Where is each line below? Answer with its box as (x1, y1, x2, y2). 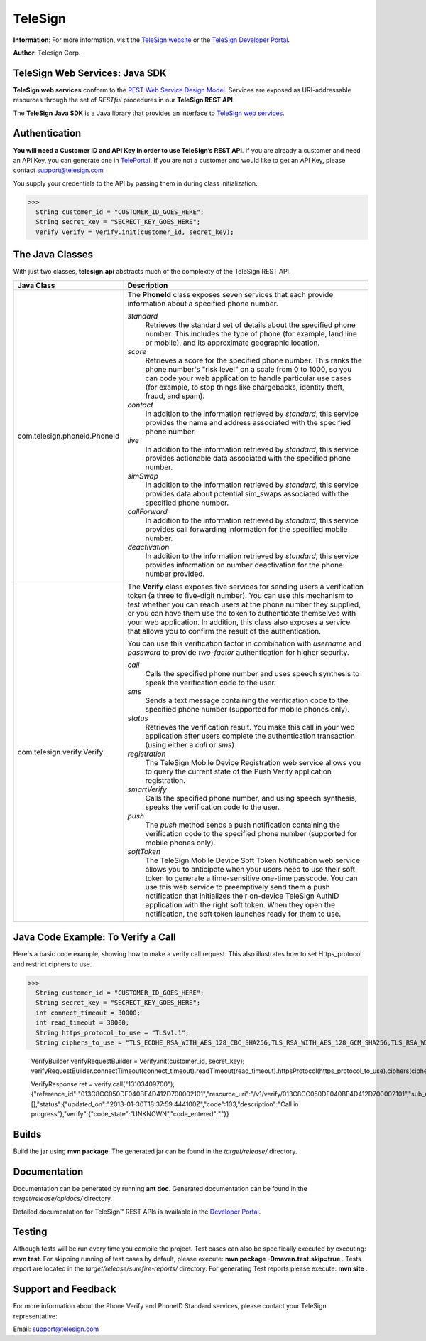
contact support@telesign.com (13, 166, 104, 174)
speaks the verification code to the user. (145, 802, 280, 812)
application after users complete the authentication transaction (145, 731, 355, 741)
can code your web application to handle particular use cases (145, 373, 351, 383)
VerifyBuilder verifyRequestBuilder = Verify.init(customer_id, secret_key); (31, 1057, 245, 1065)
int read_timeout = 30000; (35, 1019, 130, 1027)
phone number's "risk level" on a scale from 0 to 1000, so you (145, 364, 352, 374)
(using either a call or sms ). (145, 739, 237, 749)
